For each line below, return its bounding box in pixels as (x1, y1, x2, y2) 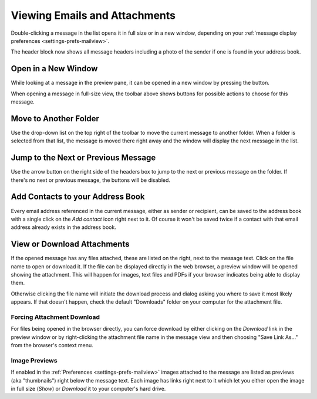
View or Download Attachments (11, 239, 130, 250)
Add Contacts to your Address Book (11, 192, 145, 202)
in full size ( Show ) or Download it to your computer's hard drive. (11, 385, 166, 392)
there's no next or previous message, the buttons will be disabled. (11, 177, 170, 184)
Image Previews (11, 356, 58, 364)
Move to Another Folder (11, 114, 100, 124)
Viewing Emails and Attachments (11, 9, 176, 22)
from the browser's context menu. (11, 342, 93, 349)
